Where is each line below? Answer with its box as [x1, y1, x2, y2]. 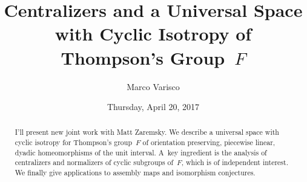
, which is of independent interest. [181, 157, 288, 167]
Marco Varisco [127, 80, 180, 93]
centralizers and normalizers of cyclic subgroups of [15, 157, 174, 167]
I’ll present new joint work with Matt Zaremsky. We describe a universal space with [15, 127, 279, 137]
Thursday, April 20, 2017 [107, 100, 200, 113]
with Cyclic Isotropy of [54, 21, 252, 46]
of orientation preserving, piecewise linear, [142, 137, 276, 148]
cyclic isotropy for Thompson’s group [15, 137, 132, 148]
